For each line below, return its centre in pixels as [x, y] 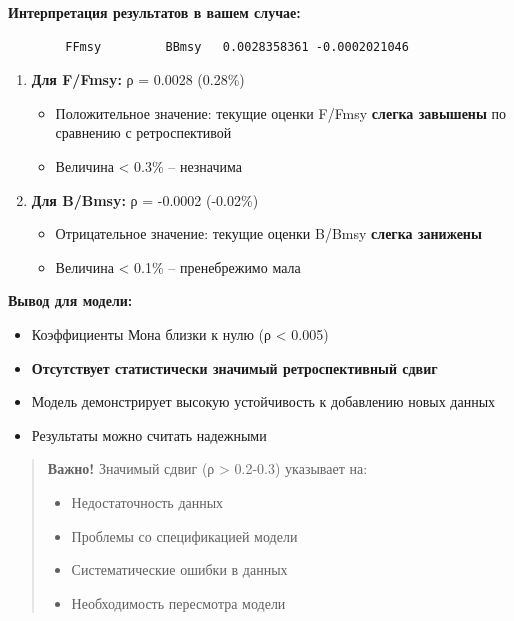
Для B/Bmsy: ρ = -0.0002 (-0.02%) [145, 199]
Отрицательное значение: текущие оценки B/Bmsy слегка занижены [268, 233]
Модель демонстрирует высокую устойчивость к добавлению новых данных [263, 401]
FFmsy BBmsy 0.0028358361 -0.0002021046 [237, 46]
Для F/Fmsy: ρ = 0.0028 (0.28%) [138, 79]
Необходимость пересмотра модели [178, 602]
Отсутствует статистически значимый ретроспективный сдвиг [234, 367]
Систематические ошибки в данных [179, 569]
